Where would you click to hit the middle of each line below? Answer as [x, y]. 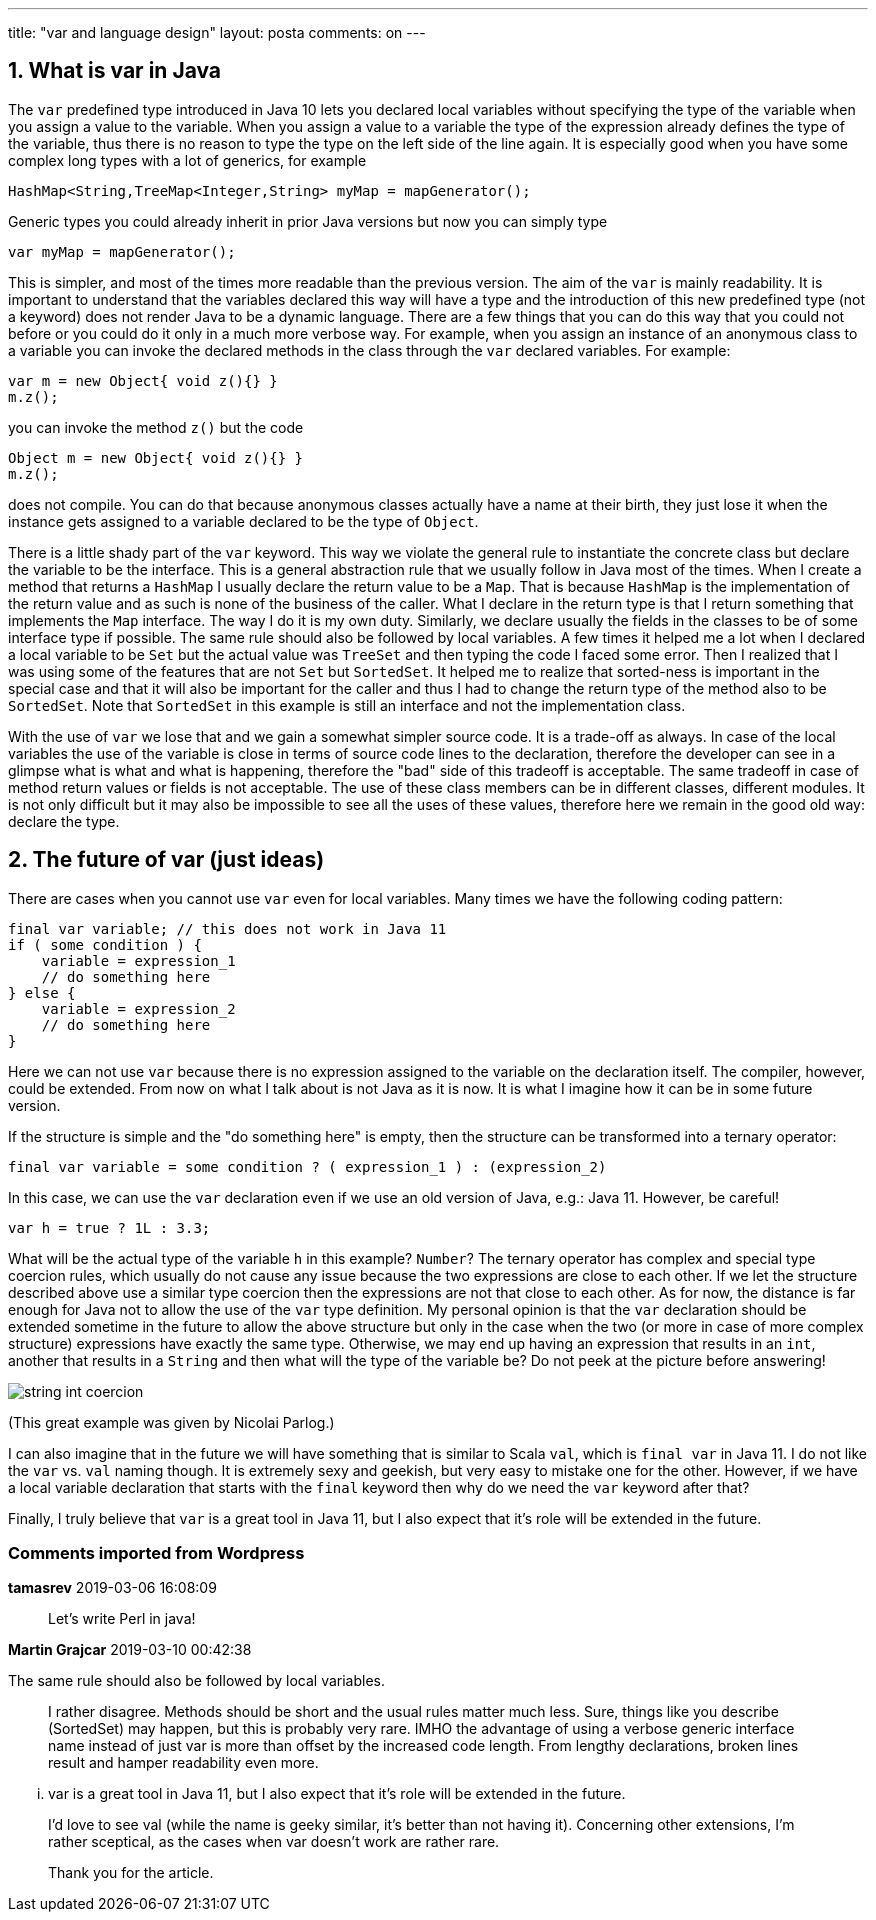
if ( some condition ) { [105, 944]
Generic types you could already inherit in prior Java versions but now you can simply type [308, 221]
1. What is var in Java [115, 71]
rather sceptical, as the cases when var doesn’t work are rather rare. [274, 1842]
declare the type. [64, 821]
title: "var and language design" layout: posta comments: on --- [217, 32]
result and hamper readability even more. [183, 1763]
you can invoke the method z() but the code [156, 427]
